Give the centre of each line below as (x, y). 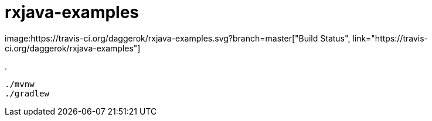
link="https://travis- (390, 38)
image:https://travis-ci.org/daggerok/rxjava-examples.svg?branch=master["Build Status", (178, 38)
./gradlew (27, 93)
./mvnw (20, 84)
